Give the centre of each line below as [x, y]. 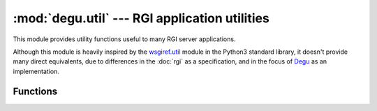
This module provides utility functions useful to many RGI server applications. [124, 39]
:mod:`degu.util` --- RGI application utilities [141, 18]
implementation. [36, 71]
